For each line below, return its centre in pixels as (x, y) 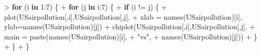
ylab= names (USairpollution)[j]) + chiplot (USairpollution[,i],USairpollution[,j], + (130, 26)
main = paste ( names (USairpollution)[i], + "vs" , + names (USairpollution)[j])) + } (131, 36)
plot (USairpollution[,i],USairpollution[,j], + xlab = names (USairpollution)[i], (123, 16)
